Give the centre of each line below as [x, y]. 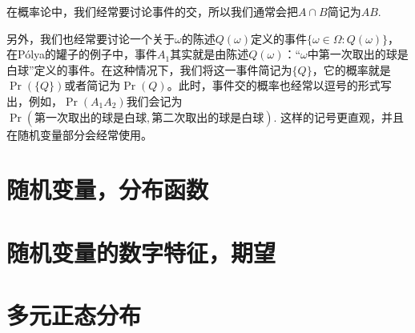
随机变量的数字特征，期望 [141, 252]
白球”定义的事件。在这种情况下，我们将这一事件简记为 [149, 69]
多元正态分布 [74, 315]
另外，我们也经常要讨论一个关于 [91, 38]
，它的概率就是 [351, 69]
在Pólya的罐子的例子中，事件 [82, 54]
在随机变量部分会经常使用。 [79, 134]
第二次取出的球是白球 [208, 118]
